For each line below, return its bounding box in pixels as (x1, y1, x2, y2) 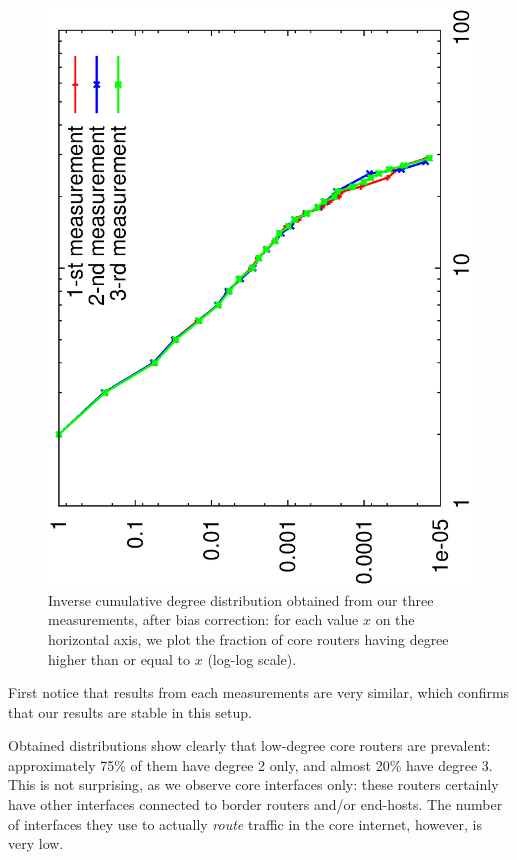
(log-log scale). (207, 648, 297, 669)
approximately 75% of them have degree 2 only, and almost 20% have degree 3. (8, 754, 493, 775)
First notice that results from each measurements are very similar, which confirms (8, 682, 510, 703)
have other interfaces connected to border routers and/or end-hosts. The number (8, 794, 503, 815)
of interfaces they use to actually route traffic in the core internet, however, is (8, 813, 482, 834)
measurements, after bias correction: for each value (48, 609, 359, 630)
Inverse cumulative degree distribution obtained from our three (48, 589, 434, 610)
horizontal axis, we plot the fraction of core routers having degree (48, 628, 449, 649)
